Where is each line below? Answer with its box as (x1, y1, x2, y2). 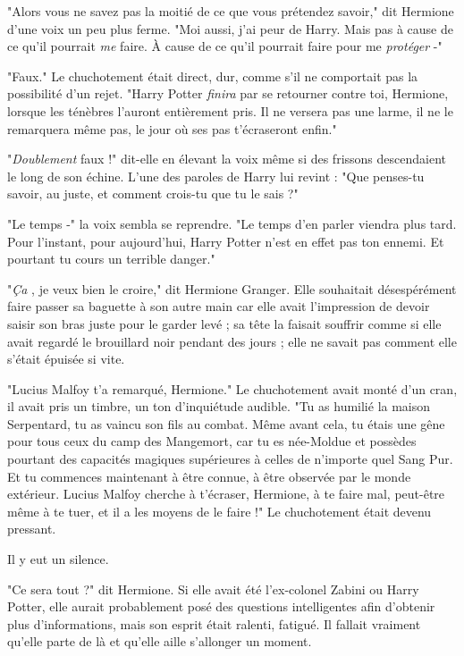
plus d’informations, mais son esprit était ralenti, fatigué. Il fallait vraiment (7, 614, 421, 633)
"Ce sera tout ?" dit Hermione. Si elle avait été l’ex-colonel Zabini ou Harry (7, 579, 419, 598)
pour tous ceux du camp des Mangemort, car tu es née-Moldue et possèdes (7, 432, 417, 450)
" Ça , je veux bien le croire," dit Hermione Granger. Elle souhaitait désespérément (7, 279, 457, 298)
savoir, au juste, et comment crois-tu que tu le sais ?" (7, 184, 299, 203)
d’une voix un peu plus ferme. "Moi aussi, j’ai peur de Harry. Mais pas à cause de (7, 19, 453, 38)
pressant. (7, 519, 56, 538)
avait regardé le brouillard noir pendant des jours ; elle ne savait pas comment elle (7, 332, 457, 350)
